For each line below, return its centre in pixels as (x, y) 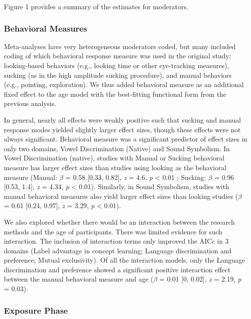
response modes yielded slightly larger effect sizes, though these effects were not (122, 129)
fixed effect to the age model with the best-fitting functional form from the (115, 94)
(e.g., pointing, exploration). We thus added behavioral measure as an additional (124, 84)
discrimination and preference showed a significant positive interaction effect (117, 269)
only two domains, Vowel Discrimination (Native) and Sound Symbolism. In (117, 148)
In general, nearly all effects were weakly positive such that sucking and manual (123, 119)
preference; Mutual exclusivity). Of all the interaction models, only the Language (125, 260)
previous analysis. (30, 103)
